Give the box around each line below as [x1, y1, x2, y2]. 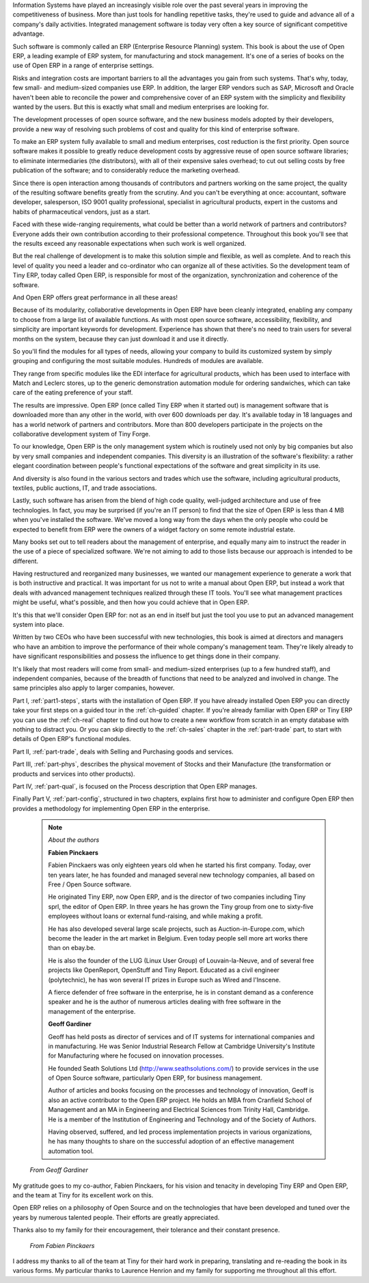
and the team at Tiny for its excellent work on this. [12, 1191, 154, 1199]
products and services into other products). [12, 769, 135, 777]
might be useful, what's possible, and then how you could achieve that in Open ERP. [12, 598, 249, 606]
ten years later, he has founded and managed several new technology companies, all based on [48, 871, 315, 879]
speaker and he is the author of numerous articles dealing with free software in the [48, 997, 282, 1006]
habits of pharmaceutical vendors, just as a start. [12, 208, 150, 216]
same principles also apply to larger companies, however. [12, 684, 175, 692]
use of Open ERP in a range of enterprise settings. [12, 62, 154, 70]
